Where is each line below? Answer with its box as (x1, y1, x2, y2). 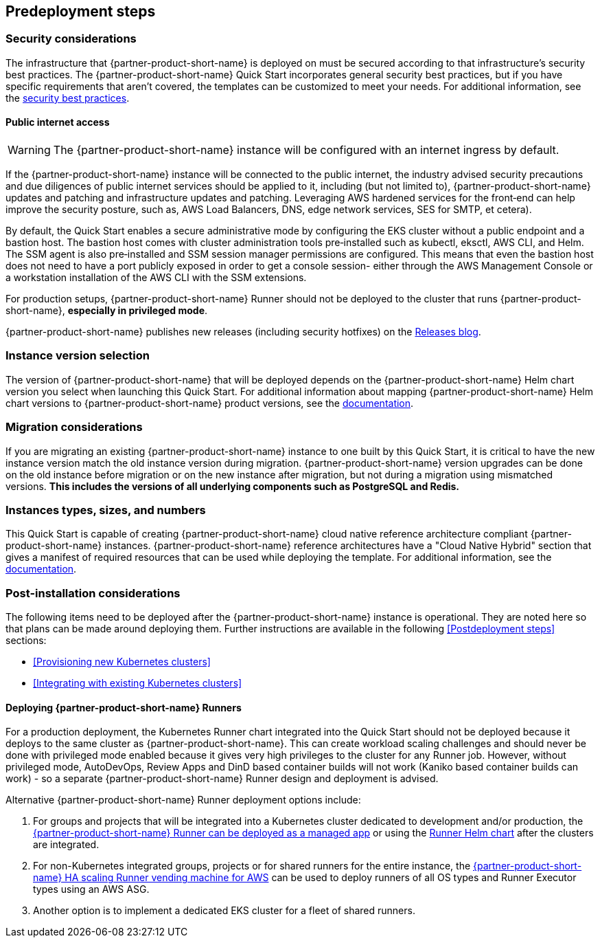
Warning (8, 143, 51, 157)
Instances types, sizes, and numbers (5, 502, 206, 517)
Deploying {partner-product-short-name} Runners (5, 701, 242, 713)
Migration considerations (5, 420, 143, 434)
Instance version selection (5, 348, 150, 363)
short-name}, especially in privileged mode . (5, 304, 208, 317)
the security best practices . (5, 91, 130, 104)
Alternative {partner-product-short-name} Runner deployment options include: (5, 794, 361, 806)
